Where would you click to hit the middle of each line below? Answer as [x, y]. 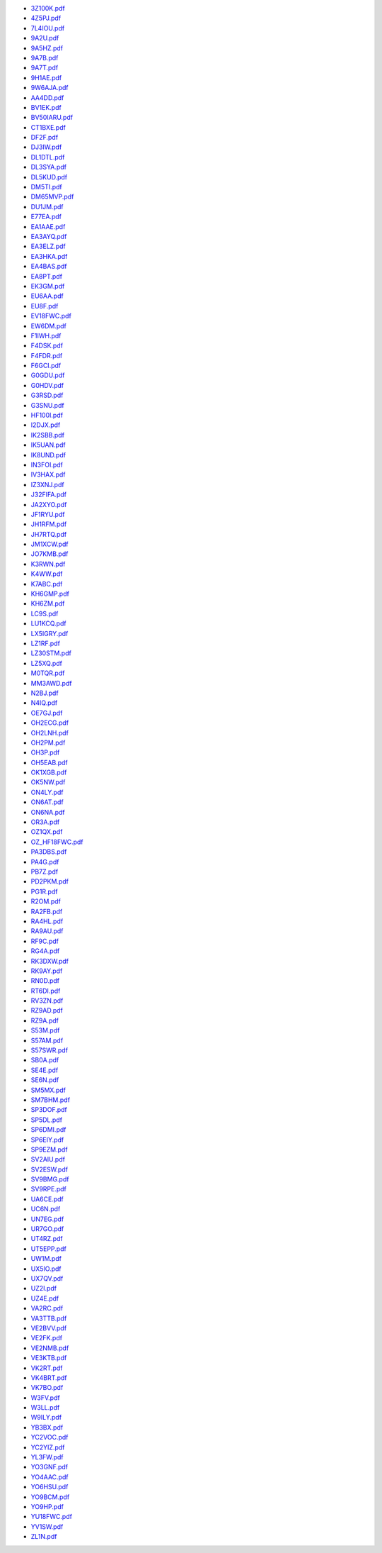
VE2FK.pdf [47, 1338]
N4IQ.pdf [44, 703]
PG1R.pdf [44, 891]
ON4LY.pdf [47, 792]
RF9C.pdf [45, 941]
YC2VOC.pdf [50, 1437]
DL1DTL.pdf [48, 157]
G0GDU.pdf [48, 375]
